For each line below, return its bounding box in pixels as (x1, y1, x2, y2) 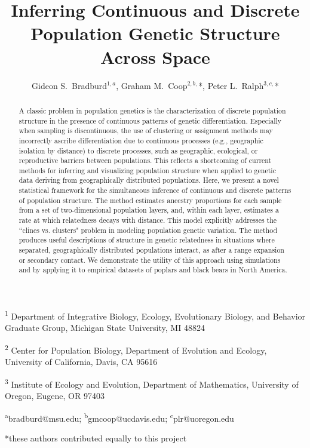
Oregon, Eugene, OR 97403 (5, 389, 105, 401)
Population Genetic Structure (30, 21, 280, 45)
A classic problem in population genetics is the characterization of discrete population (19, 105, 286, 115)
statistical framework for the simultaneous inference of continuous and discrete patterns (19, 185, 291, 195)
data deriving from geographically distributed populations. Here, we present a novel (19, 175, 279, 185)
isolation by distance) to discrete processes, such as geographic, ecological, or (19, 145, 258, 155)
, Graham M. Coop (116, 79, 188, 91)
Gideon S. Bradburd (32, 79, 108, 91)
